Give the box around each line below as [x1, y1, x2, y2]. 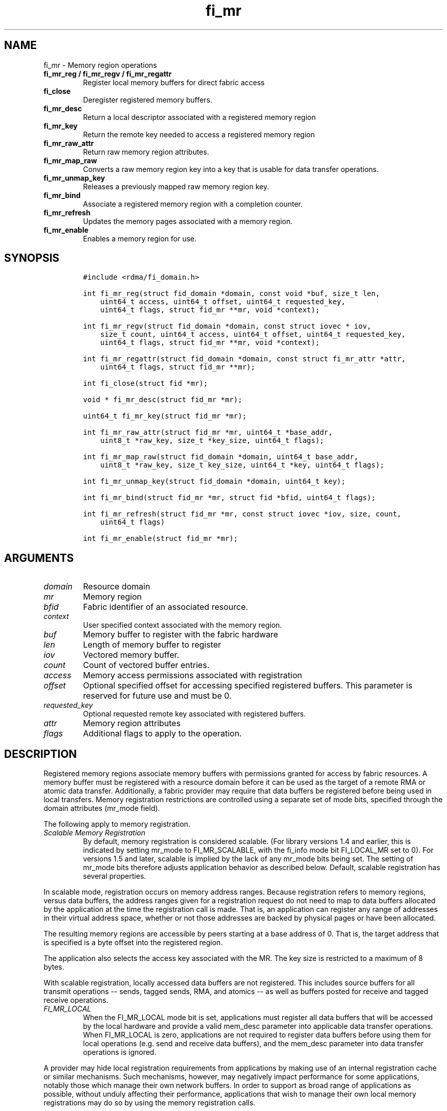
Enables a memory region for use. [83, 234, 196, 243]
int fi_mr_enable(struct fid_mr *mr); [83, 534, 238, 543]
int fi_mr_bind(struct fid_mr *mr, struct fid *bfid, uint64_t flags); [83, 493, 376, 502]
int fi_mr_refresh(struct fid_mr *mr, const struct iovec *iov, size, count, [83, 510, 402, 519]
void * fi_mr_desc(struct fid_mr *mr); [83, 396, 242, 404]
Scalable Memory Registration [43, 828, 145, 837]
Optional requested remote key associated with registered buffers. [83, 709, 306, 719]
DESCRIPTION [4, 747, 77, 760]
